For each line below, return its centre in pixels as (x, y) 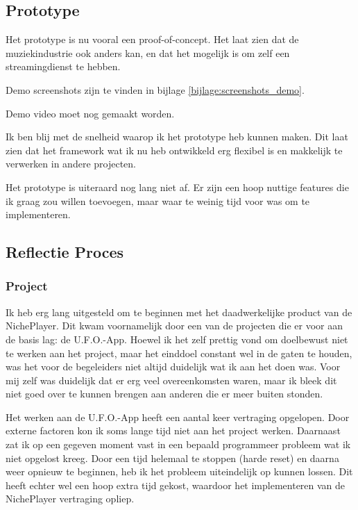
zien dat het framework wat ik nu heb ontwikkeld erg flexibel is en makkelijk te (174, 150)
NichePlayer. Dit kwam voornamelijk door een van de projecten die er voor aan (174, 326)
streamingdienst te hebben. (63, 66)
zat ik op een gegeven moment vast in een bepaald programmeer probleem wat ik (178, 444)
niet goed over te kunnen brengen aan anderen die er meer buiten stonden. (164, 394)
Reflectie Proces (65, 252)
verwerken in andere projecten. (71, 164)
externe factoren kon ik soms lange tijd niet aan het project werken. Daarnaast (173, 430)
